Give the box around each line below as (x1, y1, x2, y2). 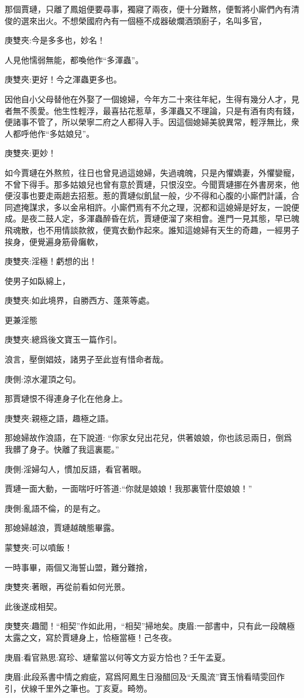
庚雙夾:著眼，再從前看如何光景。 (5, 580, 130, 593)
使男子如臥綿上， (5, 274, 70, 286)
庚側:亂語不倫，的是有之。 (5, 502, 105, 514)
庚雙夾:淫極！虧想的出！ (5, 255, 97, 267)
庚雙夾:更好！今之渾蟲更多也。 (5, 73, 122, 85)
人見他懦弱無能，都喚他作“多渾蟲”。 (5, 53, 144, 65)
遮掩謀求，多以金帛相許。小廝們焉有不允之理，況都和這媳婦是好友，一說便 (12, 201, 299, 213)
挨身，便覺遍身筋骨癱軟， (5, 235, 103, 247)
